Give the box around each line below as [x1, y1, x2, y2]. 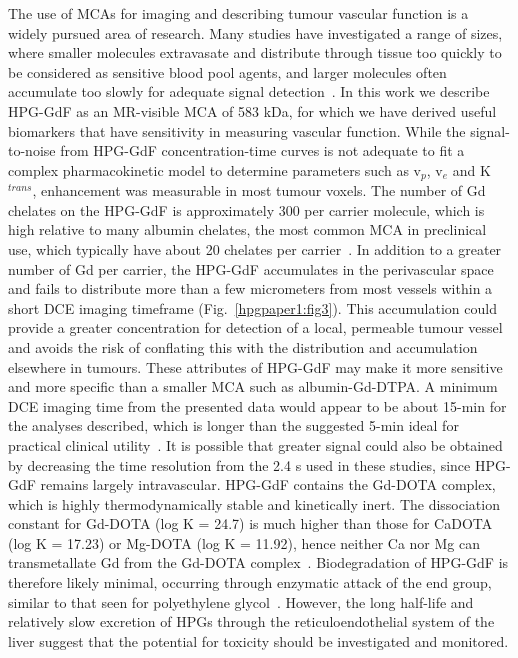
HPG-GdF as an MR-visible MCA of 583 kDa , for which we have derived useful [8, 100, 497, 121]
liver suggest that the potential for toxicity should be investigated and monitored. [8, 630, 509, 651]
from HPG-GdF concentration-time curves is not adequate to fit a [60, 140, 465, 161]
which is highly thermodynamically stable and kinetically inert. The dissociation [8, 493, 500, 514]
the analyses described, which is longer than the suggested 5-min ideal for [8, 415, 459, 436]
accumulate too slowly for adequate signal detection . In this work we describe [8, 81, 490, 102]
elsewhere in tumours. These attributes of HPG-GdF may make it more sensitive [8, 356, 503, 377]
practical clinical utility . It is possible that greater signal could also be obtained [8, 434, 503, 455]
